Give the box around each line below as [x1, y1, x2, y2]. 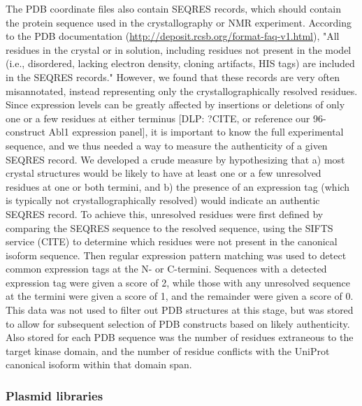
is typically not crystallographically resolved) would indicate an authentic [6, 193, 320, 208]
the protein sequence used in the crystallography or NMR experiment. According [6, 15, 352, 29]
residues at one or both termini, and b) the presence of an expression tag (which [6, 179, 350, 194]
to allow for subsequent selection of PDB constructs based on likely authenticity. [6, 316, 350, 331]
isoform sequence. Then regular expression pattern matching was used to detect [6, 247, 347, 262]
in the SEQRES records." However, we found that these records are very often [6, 69, 340, 84]
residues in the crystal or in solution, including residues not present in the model [6, 42, 352, 57]
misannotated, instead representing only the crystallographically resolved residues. [6, 83, 358, 98]
